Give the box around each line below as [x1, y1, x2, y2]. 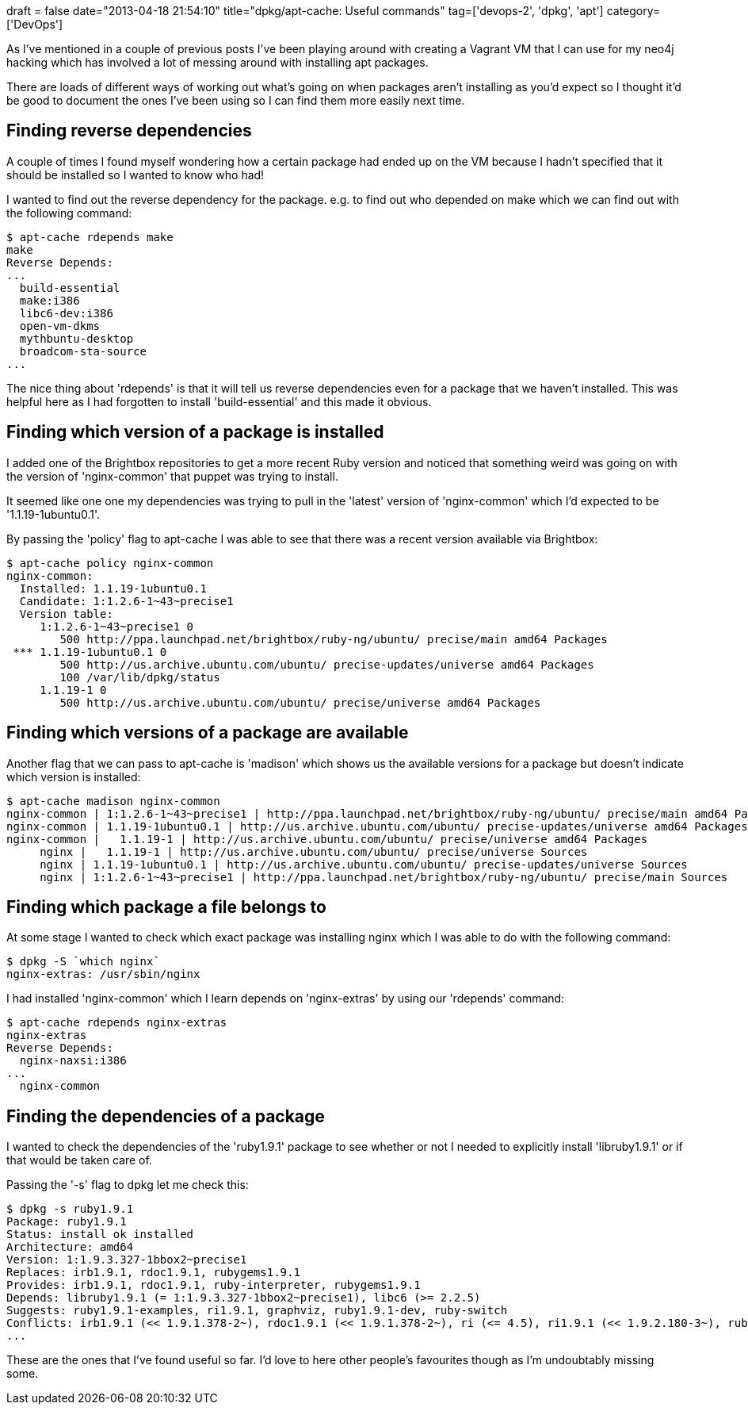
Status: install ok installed [6, 1228, 194, 1241]
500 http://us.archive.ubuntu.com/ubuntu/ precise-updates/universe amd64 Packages [59, 658, 594, 671]
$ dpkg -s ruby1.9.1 [6, 1202, 134, 1216]
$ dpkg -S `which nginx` [6, 955, 160, 968]
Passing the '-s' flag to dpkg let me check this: [6, 1178, 249, 1192]
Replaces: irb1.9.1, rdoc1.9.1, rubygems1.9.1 [6, 1266, 300, 1279]
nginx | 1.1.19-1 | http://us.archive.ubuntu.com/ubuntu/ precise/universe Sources [40, 845, 588, 858]
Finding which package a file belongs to [6, 896, 326, 917]
